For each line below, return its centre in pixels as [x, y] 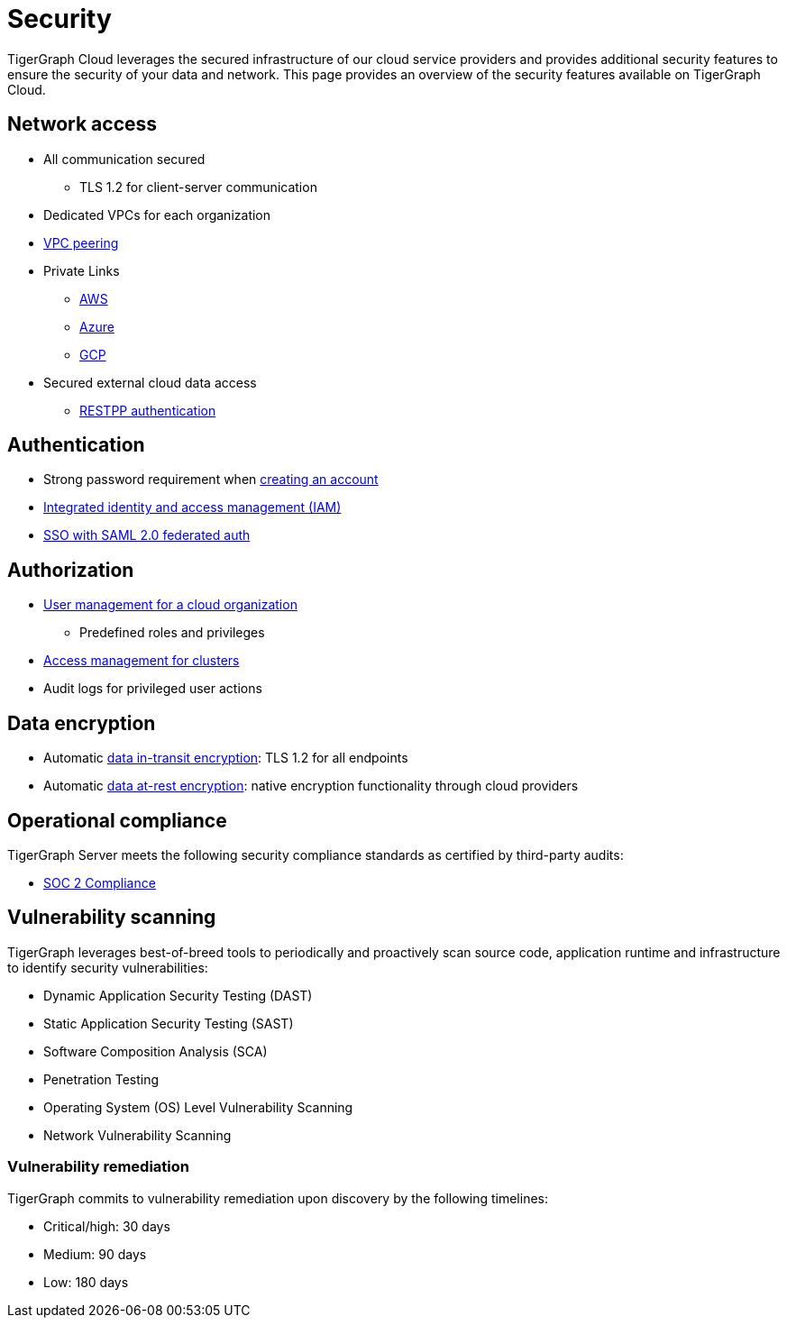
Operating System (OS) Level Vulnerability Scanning [198, 1107]
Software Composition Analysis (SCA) [156, 1051]
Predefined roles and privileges [172, 633]
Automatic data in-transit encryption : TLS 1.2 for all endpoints [226, 758]
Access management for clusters [142, 661]
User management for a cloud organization [170, 605]
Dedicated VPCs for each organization [157, 215]
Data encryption [82, 723]
